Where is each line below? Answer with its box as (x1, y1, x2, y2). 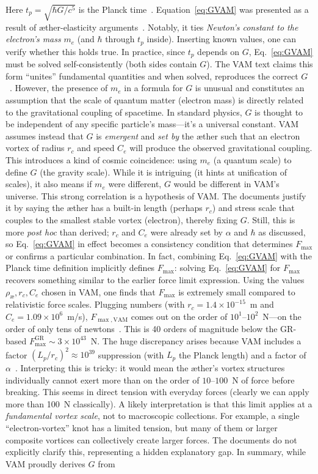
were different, (108, 177, 162, 190)
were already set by (150, 225, 223, 238)
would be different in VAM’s (173, 177, 280, 190)
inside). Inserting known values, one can (146, 32, 297, 45)
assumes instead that (5, 129, 84, 142)
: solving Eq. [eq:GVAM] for (174, 261, 281, 274)
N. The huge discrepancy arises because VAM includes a (90, 334, 302, 347)
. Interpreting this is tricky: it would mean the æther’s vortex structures (15, 361, 285, 374)
